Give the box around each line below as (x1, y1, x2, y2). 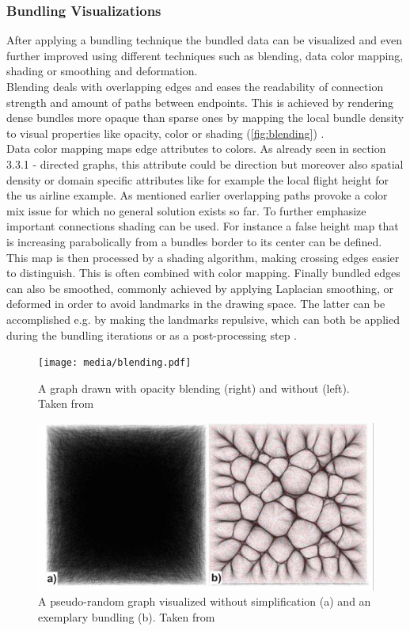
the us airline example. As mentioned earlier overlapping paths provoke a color (6, 187, 388, 203)
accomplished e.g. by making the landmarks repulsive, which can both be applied (6, 310, 400, 327)
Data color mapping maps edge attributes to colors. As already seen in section (6, 140, 386, 157)
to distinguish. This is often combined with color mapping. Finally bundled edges (6, 264, 401, 281)
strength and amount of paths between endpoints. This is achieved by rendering (6, 93, 393, 110)
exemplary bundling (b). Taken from (38, 608, 215, 625)
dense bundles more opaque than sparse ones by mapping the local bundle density (6, 109, 404, 126)
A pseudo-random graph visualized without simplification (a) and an (38, 593, 371, 610)
